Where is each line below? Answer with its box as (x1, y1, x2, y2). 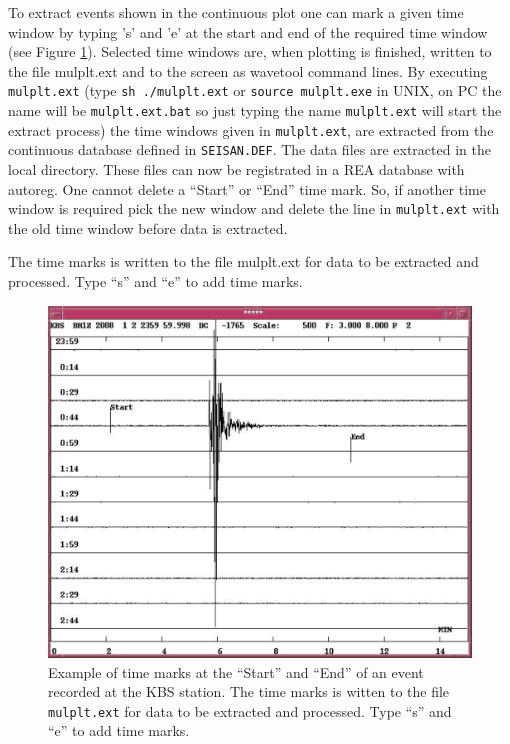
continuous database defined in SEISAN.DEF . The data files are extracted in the (8, 139, 491, 160)
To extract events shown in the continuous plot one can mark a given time (8, 2, 464, 22)
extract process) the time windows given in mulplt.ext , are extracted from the (8, 119, 494, 140)
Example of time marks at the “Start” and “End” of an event (48, 661, 424, 682)
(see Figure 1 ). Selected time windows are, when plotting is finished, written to (8, 41, 492, 62)
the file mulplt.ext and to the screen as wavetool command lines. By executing (8, 60, 488, 81)
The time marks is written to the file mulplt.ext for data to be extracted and (8, 251, 479, 272)
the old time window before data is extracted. (8, 217, 288, 238)
